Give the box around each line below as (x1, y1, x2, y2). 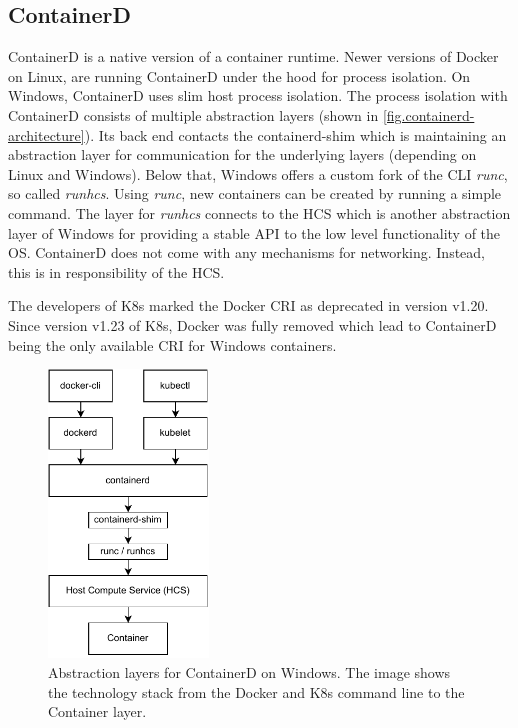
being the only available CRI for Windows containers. (8, 334, 337, 355)
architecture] (8, 124, 85, 145)
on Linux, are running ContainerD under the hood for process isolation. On (8, 65, 471, 86)
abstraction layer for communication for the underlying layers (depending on (8, 144, 477, 165)
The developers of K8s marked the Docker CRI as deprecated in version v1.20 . (8, 295, 489, 316)
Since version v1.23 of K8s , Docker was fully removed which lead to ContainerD (8, 314, 497, 335)
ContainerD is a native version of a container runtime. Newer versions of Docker (8, 46, 499, 67)
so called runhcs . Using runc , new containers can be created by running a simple (8, 183, 502, 204)
